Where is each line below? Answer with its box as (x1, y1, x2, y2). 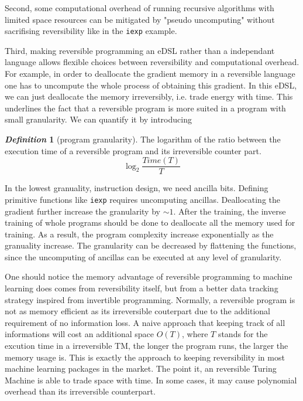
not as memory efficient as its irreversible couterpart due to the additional (5, 305, 270, 317)
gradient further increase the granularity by (5, 205, 160, 217)
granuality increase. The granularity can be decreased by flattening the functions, (5, 239, 297, 252)
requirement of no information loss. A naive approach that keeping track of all (5, 316, 285, 328)
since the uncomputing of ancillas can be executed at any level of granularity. (5, 250, 282, 263)
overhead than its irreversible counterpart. (5, 385, 156, 397)
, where (182, 328, 208, 340)
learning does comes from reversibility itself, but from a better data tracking (5, 282, 278, 294)
